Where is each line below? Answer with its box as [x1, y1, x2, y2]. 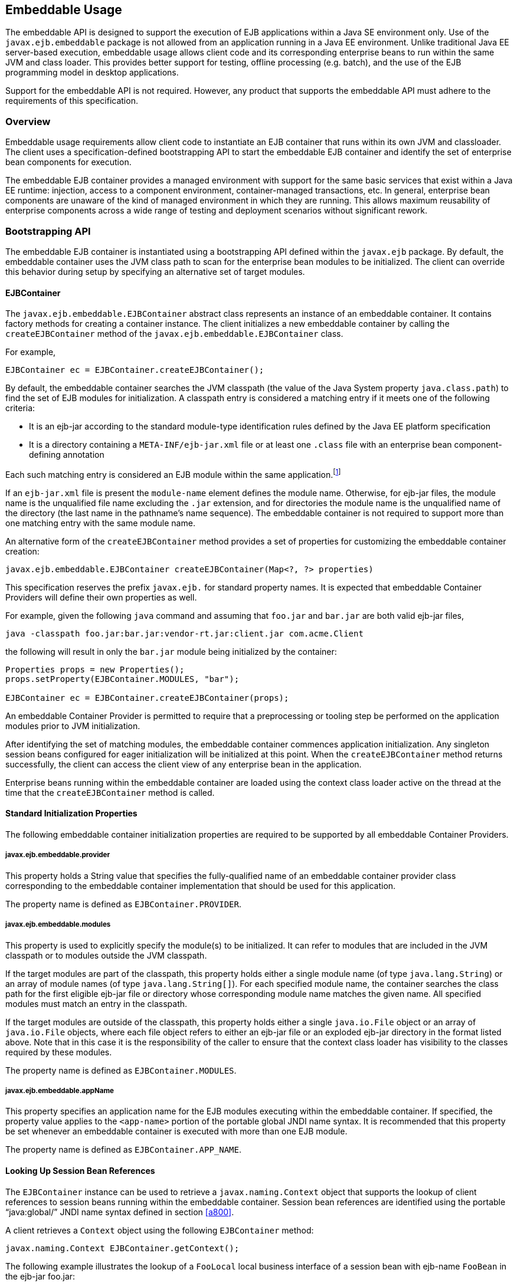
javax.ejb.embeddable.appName [5, 1086, 114, 1095]
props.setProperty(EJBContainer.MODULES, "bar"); [5, 674, 240, 684]
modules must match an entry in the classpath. [5, 998, 188, 1009]
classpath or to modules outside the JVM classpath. [5, 950, 207, 960]
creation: [5, 546, 40, 556]
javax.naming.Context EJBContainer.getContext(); [5, 1243, 240, 1253]
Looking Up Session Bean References [5, 1165, 155, 1176]
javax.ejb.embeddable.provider [5, 851, 110, 859]
